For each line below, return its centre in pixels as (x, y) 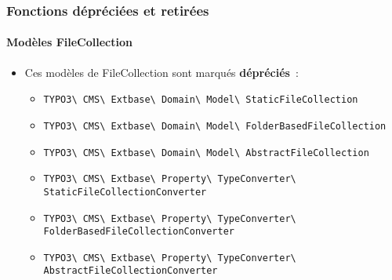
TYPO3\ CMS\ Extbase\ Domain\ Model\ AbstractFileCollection (206, 153)
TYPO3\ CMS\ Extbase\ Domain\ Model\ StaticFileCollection (201, 100)
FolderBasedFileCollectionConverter (139, 232)
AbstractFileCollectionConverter (131, 271)
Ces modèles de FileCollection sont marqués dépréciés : (162, 72)
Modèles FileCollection (69, 42)
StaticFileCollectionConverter (125, 192)
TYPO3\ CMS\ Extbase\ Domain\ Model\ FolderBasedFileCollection (215, 126)
